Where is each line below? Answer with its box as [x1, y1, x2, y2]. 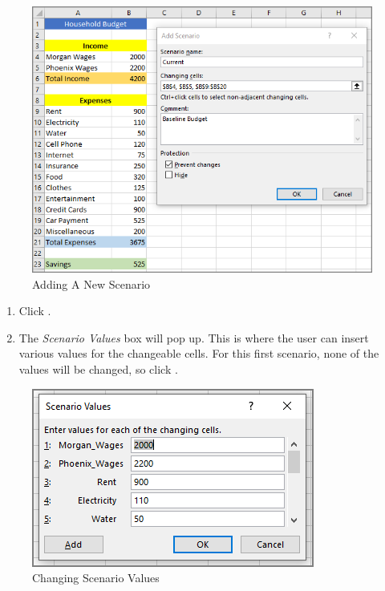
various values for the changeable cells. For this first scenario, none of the [18, 345, 379, 362]
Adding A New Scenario [32, 275, 151, 292]
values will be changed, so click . [18, 361, 178, 378]
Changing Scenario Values [32, 569, 160, 586]
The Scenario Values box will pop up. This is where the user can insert [18, 329, 369, 346]
